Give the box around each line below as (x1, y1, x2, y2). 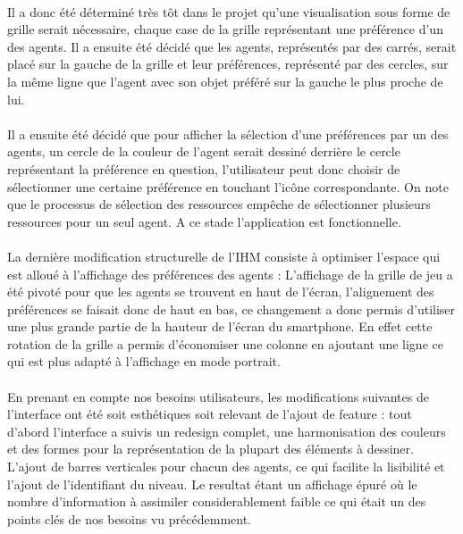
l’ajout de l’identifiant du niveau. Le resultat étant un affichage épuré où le (7, 474, 417, 493)
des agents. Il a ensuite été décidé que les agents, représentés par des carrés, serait (7, 37, 457, 55)
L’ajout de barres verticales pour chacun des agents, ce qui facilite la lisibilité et (7, 457, 445, 476)
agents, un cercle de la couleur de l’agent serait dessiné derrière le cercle (7, 142, 400, 161)
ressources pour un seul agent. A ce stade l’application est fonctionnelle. (7, 212, 401, 230)
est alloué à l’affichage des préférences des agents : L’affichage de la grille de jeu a (7, 264, 453, 283)
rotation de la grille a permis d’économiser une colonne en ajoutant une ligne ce (7, 334, 443, 353)
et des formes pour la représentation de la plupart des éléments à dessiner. (7, 439, 414, 458)
